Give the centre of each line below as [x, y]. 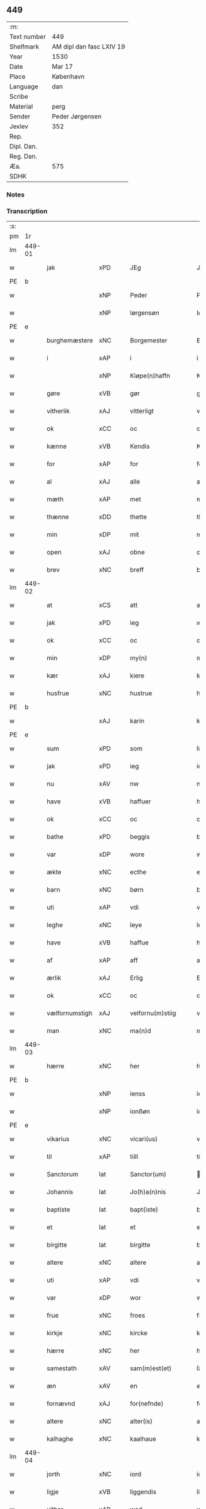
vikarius [58, 1139]
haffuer [140, 801]
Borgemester [148, 341]
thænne [58, 517]
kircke [139, 1333]
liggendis [143, 1492]
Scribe [19, 96]
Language [24, 87]
